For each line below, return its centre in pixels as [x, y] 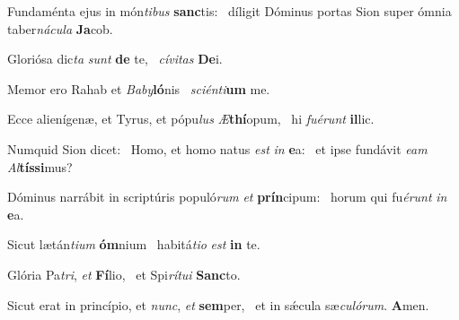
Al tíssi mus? [40, 166]
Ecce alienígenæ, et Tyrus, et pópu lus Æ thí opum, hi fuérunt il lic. [191, 119]
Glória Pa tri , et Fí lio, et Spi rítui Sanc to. [124, 274]
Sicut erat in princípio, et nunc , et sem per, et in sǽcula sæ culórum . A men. [218, 304]
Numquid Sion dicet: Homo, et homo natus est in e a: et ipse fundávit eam [217, 148]
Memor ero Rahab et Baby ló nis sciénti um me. [139, 88]
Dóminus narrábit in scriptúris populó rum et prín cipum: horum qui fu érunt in [227, 197]
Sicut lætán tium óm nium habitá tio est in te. [134, 244]
